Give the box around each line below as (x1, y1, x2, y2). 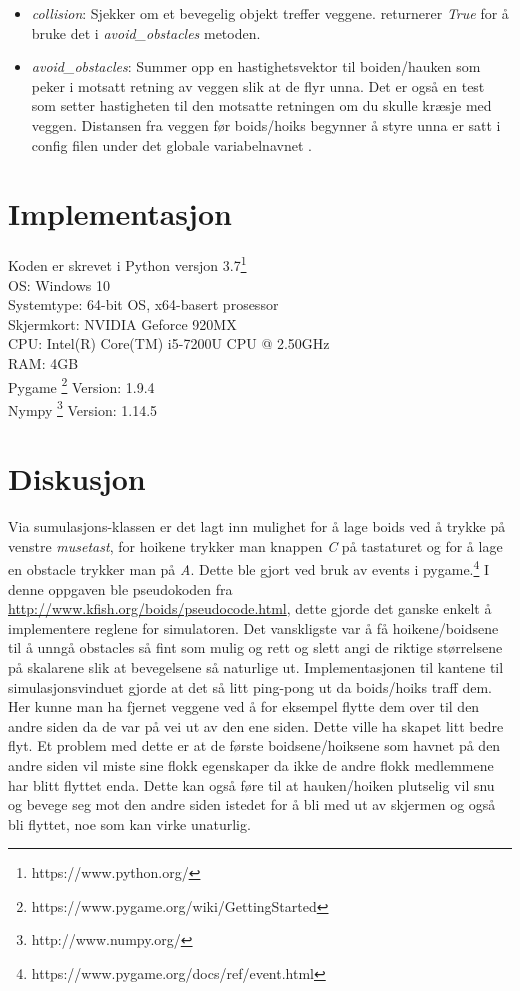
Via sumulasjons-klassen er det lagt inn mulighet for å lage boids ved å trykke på (8, 516, 506, 537)
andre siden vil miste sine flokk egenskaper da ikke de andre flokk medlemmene (8, 754, 494, 775)
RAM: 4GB (8, 352, 79, 373)
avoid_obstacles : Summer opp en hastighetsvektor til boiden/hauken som (31, 56, 481, 77)
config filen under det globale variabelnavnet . (31, 134, 312, 155)
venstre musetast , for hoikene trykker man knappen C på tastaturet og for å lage (8, 535, 503, 556)
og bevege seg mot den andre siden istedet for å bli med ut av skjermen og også (8, 794, 496, 815)
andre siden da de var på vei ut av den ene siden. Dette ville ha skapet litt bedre (8, 715, 504, 736)
